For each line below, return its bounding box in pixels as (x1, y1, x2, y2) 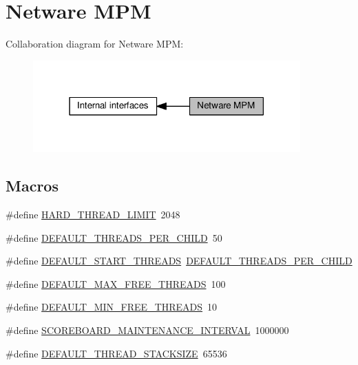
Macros (6, 175, 59, 196)
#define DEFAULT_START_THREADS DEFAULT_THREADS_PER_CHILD (6, 253, 352, 268)
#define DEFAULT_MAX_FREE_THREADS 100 (6, 276, 226, 291)
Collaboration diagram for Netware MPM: (6, 36, 184, 51)
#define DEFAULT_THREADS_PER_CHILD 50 (6, 230, 222, 244)
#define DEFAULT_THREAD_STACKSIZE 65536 (6, 346, 227, 360)
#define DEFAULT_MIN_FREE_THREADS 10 (6, 300, 218, 314)
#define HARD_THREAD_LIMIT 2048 (6, 207, 180, 222)
